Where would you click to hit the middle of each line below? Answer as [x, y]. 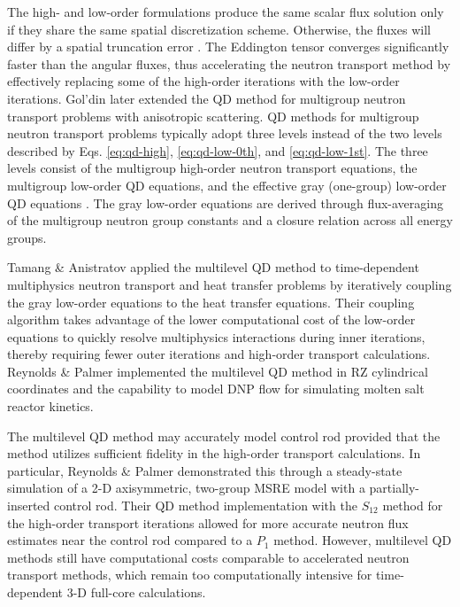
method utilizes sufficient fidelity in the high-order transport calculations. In [214, 453]
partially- [394, 488]
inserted [29, 506]
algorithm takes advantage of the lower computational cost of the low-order [211, 319]
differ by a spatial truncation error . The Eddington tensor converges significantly [228, 47]
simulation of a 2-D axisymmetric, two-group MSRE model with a [186, 488]
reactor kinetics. [50, 406]
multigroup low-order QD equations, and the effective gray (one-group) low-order [227, 185]
